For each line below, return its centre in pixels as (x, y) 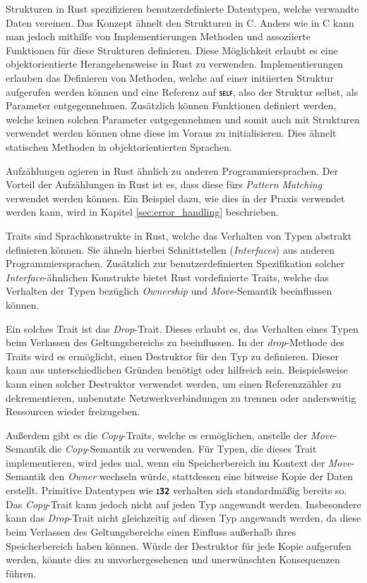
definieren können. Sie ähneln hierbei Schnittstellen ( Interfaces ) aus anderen (170, 249)
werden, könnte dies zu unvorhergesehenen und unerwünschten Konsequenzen (173, 559)
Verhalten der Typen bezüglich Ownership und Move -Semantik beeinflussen (169, 291)
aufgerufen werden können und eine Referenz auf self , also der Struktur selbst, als (182, 91)
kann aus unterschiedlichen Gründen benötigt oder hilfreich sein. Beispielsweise (177, 370)
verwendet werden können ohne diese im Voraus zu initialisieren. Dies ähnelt (171, 133)
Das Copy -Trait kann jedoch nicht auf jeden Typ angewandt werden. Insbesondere (183, 504)
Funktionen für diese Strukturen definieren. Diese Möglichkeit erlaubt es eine (172, 50)
